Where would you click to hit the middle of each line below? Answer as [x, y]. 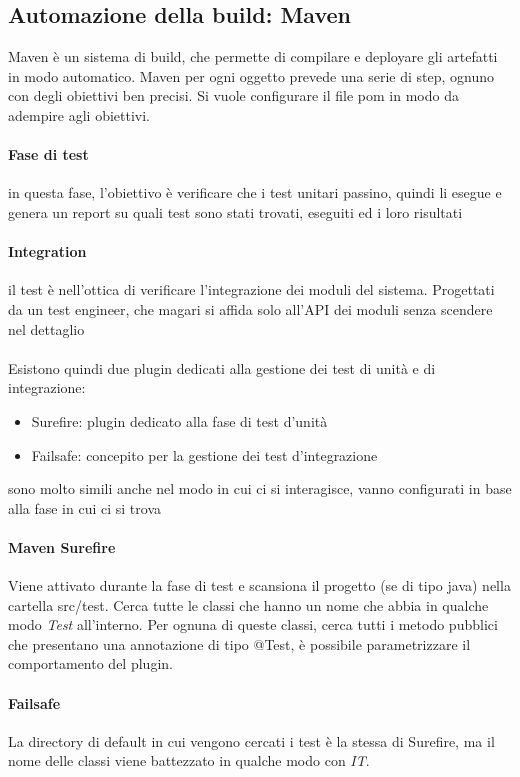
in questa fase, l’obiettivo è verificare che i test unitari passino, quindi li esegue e [255, 192]
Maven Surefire [62, 546]
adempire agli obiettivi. [79, 114]
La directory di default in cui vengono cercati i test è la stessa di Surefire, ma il [251, 740]
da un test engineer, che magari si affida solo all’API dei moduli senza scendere [250, 308]
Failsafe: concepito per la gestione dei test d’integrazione [204, 454]
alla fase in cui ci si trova [85, 507]
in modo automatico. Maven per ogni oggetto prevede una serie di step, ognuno [251, 75]
